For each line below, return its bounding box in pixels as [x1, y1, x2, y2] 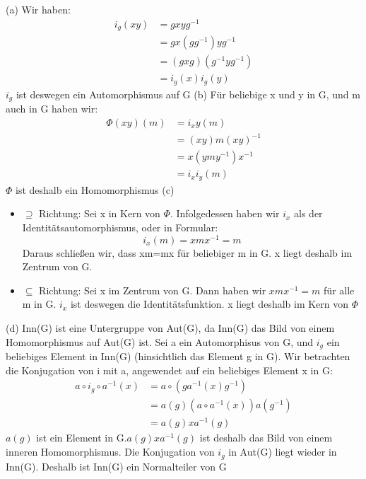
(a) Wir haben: [6, 2, 71, 16]
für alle [324, 282, 355, 297]
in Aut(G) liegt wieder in [228, 444, 337, 459]
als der [294, 206, 323, 221]
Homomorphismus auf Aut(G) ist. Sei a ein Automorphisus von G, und [6, 334, 314, 349]
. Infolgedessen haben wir [170, 206, 280, 221]
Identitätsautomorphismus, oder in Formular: [22, 220, 218, 235]
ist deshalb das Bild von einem [199, 430, 333, 445]
